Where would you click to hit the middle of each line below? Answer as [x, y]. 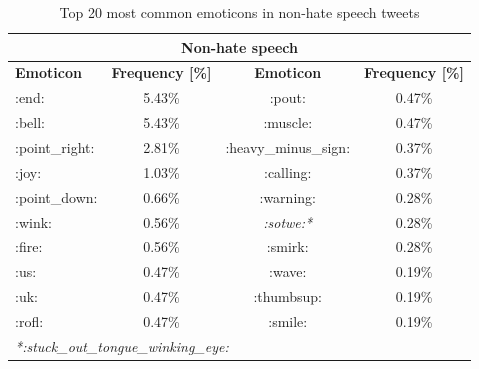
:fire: [29, 246]
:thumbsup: [287, 296]
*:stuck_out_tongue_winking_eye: [122, 345]
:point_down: [56, 196]
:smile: [288, 320]
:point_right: [55, 146]
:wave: [288, 271]
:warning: [287, 196]
